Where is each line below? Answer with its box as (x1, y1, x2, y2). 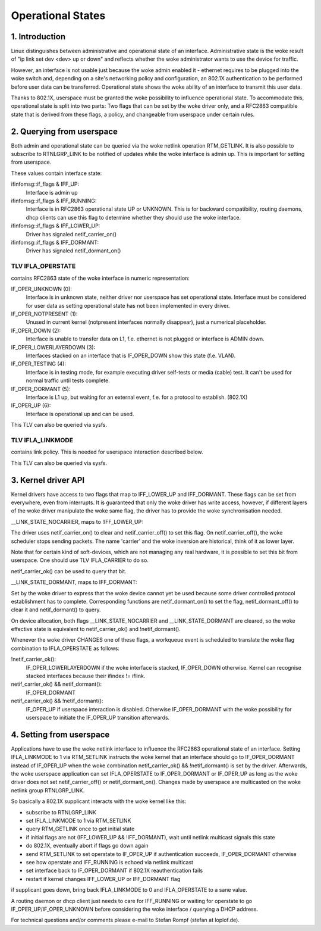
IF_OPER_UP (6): (11, 402, 51, 409)
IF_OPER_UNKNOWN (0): (11, 285, 73, 292)
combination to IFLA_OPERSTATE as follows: (11, 645, 120, 652)
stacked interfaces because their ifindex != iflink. (26, 673, 146, 680)
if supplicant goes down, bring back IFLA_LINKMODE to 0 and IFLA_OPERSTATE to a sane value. (11, 886, 248, 893)
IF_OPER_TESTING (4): (11, 360, 67, 367)
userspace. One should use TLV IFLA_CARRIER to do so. (11, 557, 149, 564)
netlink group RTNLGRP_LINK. (11, 786, 85, 794)
